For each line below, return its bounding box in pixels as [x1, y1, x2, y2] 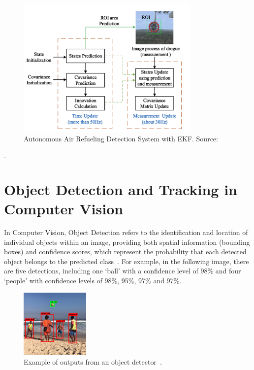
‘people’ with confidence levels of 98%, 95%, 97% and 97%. [4, 275, 182, 285]
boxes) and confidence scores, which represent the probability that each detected [4, 246, 247, 257]
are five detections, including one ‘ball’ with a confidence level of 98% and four [4, 266, 241, 276]
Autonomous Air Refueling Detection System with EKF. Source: [24, 134, 218, 144]
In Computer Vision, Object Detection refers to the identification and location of [4, 227, 248, 237]
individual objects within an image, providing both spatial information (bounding [4, 236, 250, 247]
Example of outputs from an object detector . [24, 357, 162, 367]
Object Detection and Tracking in [4, 179, 237, 199]
